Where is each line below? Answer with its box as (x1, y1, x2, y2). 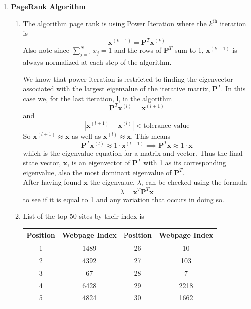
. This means (131, 130, 170, 141)
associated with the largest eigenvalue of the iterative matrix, (23, 83, 210, 94)
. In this (221, 83, 246, 94)
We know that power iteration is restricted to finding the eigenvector (23, 73, 233, 84)
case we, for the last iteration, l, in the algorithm (23, 93, 172, 103)
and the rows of (114, 45, 162, 55)
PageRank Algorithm (11, 1, 86, 11)
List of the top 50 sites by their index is (23, 211, 144, 221)
